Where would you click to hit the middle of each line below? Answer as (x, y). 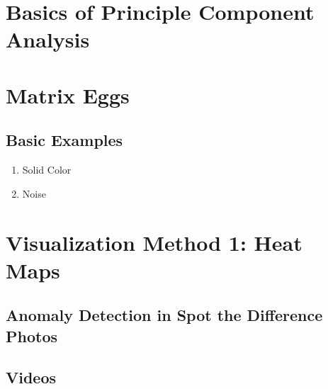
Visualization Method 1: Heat (154, 242)
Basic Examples (64, 140)
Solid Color (47, 170)
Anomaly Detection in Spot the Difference (164, 315)
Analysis (48, 39)
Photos (32, 336)
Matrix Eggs (68, 95)
